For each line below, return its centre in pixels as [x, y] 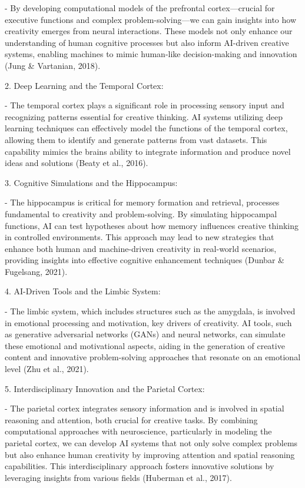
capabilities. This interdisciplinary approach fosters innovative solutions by [140, 466]
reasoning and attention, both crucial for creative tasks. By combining [131, 419]
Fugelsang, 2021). [36, 271]
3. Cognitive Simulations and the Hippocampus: [91, 182]
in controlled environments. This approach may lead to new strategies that [140, 237]
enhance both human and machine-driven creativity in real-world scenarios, [141, 248]
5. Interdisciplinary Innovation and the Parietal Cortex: [105, 388]
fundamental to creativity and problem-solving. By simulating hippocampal [141, 213]
